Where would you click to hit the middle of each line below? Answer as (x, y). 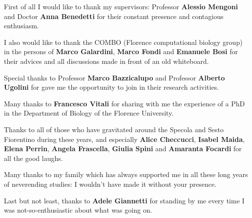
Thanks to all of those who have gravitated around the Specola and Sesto (114, 129)
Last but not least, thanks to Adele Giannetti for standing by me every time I (124, 200)
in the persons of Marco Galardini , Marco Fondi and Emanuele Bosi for (121, 51)
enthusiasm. (21, 26)
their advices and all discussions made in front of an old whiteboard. (106, 61)
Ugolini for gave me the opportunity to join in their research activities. (112, 87)
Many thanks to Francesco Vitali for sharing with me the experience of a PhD (125, 103)
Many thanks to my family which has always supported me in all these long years (126, 174)
